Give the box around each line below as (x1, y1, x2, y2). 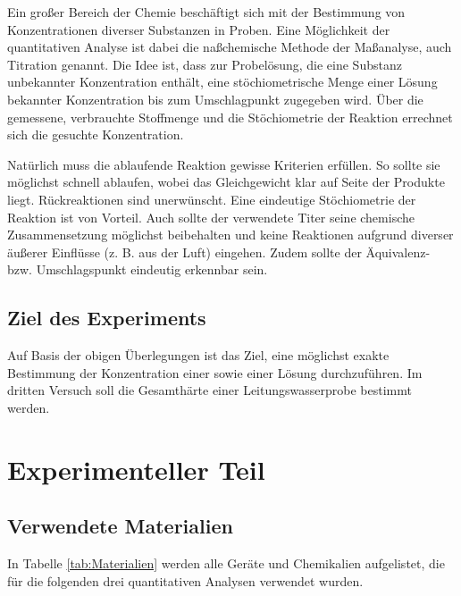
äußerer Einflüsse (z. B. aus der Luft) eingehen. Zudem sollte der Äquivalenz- (7, 242, 431, 261)
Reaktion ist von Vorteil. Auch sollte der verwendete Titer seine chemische (7, 207, 415, 226)
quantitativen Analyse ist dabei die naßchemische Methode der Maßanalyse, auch (7, 38, 452, 56)
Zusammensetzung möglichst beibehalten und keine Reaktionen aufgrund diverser (7, 225, 454, 244)
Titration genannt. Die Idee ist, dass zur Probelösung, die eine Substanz (7, 55, 402, 73)
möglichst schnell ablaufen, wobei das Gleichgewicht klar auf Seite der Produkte (7, 172, 445, 191)
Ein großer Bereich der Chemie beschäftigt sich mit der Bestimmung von (7, 3, 406, 21)
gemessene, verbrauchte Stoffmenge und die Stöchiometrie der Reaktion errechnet (7, 107, 453, 126)
